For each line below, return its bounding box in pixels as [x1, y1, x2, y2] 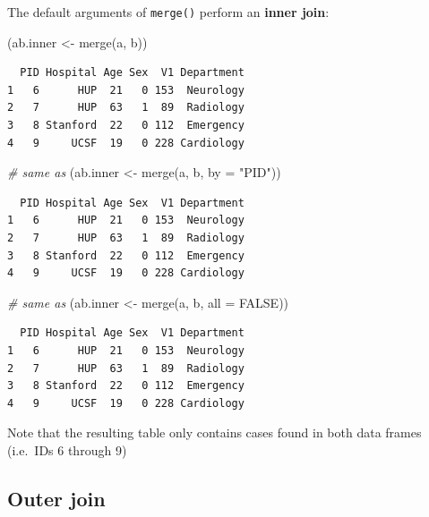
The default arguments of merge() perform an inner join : [7, 3, 330, 21]
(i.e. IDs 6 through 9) [7, 440, 127, 459]
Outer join [7, 484, 106, 512]
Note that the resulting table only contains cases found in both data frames [7, 423, 422, 442]
